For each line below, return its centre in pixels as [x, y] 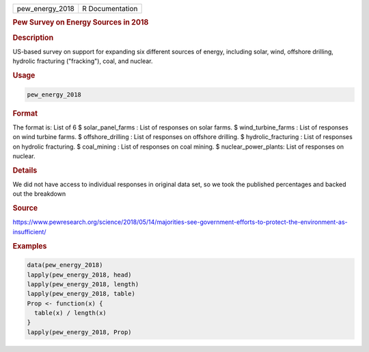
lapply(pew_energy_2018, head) [80, 275]
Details [25, 170]
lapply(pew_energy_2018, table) [81, 294]
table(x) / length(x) [71, 313]
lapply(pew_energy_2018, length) [83, 284]
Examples [30, 246]
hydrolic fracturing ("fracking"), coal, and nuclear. [83, 61]
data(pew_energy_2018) [65, 265]
